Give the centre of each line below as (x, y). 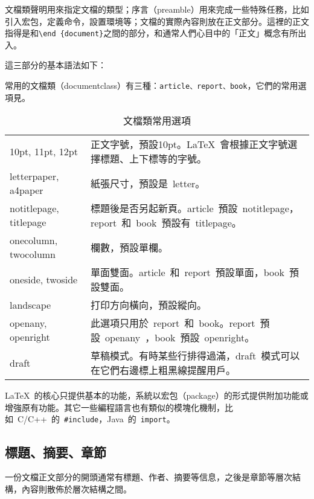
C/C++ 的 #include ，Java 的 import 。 (96, 419)
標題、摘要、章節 (56, 452)
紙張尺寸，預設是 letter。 (148, 184)
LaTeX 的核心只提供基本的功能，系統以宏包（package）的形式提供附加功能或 (157, 395)
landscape (30, 304)
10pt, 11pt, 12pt (44, 151)
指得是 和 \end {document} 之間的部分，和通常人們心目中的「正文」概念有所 (152, 33)
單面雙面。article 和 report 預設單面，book (187, 272)
